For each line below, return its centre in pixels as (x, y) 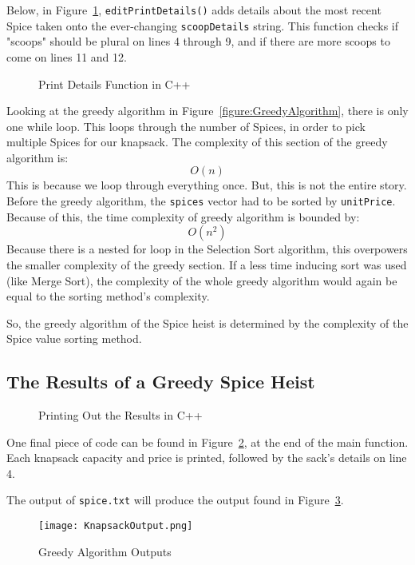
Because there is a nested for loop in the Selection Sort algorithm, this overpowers (207, 249)
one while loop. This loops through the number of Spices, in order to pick (186, 126)
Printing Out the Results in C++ (121, 415)
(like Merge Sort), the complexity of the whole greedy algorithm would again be (202, 280)
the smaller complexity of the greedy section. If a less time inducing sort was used (207, 264)
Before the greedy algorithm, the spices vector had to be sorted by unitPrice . (201, 201)
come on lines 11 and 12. (67, 56)
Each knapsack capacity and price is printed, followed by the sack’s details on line (207, 458)
